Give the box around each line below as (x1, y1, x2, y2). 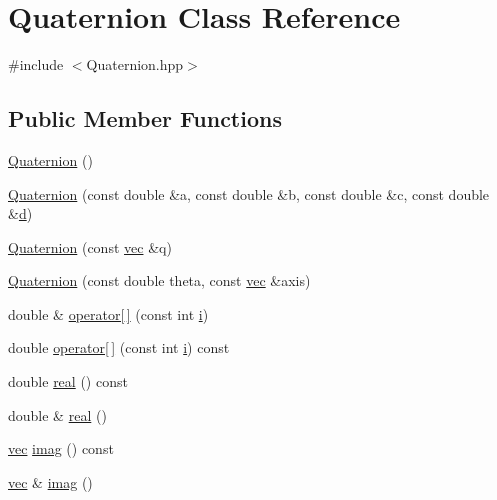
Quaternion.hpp (86, 54, 184, 75)
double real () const (8, 371, 128, 392)
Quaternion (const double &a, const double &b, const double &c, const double (8, 183, 490, 204)
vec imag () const (8, 438, 114, 459)
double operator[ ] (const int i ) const (8, 337, 230, 358)
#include (8, 54, 64, 75)
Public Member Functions (8, 103, 282, 134)
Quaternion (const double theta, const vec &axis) (8, 270, 311, 291)
